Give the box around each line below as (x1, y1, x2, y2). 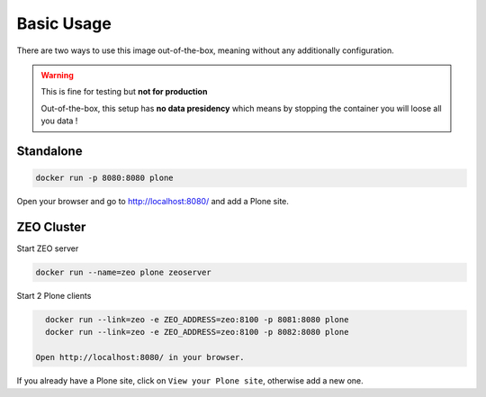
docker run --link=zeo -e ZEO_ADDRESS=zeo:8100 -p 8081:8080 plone (45, 314, 349, 324)
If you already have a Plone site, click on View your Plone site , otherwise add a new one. (16, 375, 364, 386)
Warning (40, 69, 74, 80)
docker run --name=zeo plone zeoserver (35, 266, 211, 277)
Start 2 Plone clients (16, 290, 92, 301)
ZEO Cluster (16, 219, 86, 234)
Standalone (16, 143, 83, 158)
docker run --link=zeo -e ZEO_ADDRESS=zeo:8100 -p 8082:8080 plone (45, 327, 349, 338)
